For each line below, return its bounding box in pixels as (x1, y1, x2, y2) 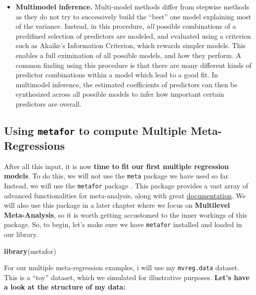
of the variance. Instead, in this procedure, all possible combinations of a (15, 21, 236, 31)
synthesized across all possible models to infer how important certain (15, 89, 224, 99)
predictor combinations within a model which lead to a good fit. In (15, 69, 218, 80)
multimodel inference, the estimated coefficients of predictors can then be (15, 79, 238, 89)
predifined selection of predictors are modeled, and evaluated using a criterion (15, 30, 251, 41)
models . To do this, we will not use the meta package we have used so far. (4, 171, 230, 181)
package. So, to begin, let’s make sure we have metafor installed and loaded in (4, 219, 242, 230)
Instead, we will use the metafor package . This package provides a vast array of (4, 180, 248, 190)
